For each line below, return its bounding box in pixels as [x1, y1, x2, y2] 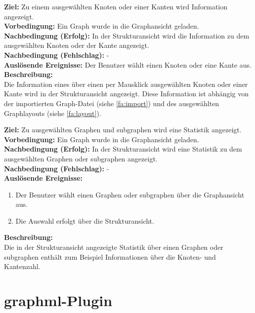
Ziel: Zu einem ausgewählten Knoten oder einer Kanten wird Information [4, 1, 228, 11]
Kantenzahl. [4, 261, 41, 272]
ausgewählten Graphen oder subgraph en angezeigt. [4, 153, 158, 163]
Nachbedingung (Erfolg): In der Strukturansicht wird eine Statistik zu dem [4, 144, 242, 154]
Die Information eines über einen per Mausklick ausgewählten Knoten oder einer [4, 78, 248, 89]
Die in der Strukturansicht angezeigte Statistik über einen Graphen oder [4, 242, 223, 252]
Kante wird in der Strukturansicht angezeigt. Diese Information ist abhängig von [4, 88, 249, 99]
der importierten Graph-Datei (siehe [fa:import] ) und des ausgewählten [4, 98, 219, 108]
